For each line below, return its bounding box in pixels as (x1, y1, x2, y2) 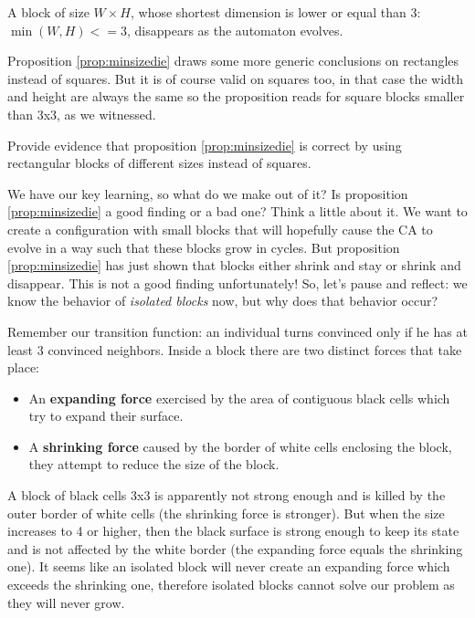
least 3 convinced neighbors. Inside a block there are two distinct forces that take (7, 340, 462, 359)
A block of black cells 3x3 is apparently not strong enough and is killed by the (7, 486, 446, 505)
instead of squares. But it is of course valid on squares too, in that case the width (7, 68, 464, 88)
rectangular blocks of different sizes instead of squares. (7, 153, 311, 173)
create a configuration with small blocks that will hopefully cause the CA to (7, 219, 433, 238)
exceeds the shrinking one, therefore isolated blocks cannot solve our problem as (7, 575, 455, 594)
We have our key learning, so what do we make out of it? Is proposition (7, 183, 408, 203)
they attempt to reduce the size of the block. (28, 455, 280, 474)
